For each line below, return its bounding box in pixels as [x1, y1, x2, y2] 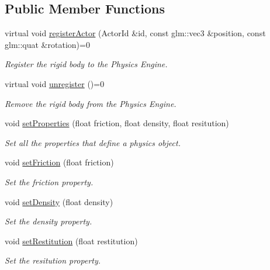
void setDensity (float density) [5, 195, 113, 207]
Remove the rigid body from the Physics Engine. [5, 97, 176, 109]
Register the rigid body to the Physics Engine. [5, 58, 168, 70]
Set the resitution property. [5, 254, 101, 266]
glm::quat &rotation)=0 [5, 38, 90, 50]
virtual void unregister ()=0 [5, 77, 105, 89]
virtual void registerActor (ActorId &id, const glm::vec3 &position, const [5, 27, 266, 39]
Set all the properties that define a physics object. [5, 136, 181, 148]
